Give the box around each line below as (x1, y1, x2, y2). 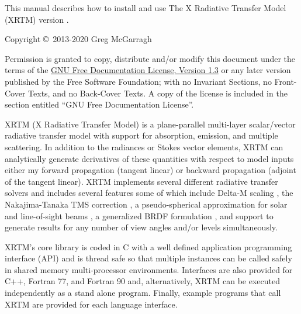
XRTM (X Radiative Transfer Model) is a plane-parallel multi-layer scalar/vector (5, 118, 296, 130)
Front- (274, 75, 297, 87)
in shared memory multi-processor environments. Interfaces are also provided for (5, 263, 293, 275)
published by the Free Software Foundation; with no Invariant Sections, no (5, 75, 272, 87)
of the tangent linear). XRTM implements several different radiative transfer (5, 175, 278, 187)
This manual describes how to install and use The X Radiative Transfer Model (5, 2, 286, 13)
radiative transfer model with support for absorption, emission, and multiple (5, 129, 278, 142)
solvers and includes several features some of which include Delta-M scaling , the (5, 187, 293, 199)
